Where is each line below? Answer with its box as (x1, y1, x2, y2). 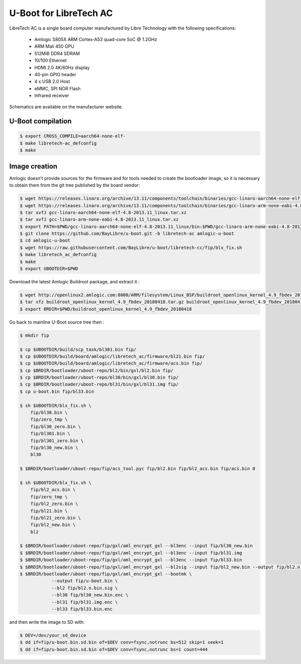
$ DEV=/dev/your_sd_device (20, 632, 86, 638)
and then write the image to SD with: (9, 619, 85, 625)
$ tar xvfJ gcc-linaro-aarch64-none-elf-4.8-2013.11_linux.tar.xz (20, 210, 187, 215)
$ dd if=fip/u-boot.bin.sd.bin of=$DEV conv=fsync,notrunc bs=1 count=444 (20, 646, 208, 652)
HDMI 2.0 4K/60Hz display (34, 64, 90, 70)
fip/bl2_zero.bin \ (30, 501, 79, 507)
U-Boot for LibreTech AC (9, 8, 113, 19)
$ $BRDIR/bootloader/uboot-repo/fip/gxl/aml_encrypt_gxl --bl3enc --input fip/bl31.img (20, 550, 242, 556)
